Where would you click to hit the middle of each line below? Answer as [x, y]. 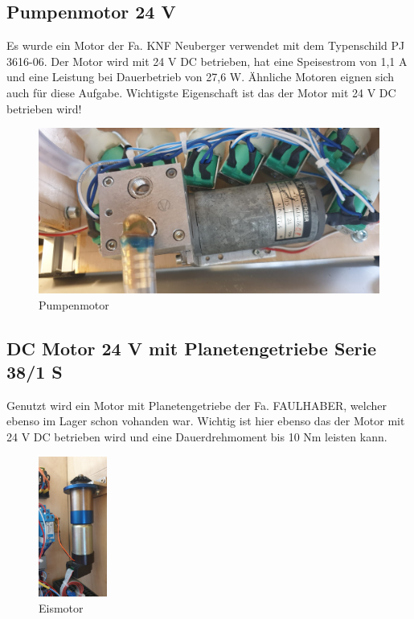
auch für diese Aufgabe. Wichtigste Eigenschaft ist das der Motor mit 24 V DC [201, 92]
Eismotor [61, 607]
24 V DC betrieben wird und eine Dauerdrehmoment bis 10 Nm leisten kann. [197, 436]
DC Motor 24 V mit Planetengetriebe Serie [192, 348]
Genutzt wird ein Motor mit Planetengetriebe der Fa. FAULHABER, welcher [197, 405]
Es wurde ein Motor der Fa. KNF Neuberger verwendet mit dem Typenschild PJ [206, 45]
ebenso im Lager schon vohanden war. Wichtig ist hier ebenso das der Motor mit [206, 421]
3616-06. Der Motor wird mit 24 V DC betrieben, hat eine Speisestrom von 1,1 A [207, 61]
